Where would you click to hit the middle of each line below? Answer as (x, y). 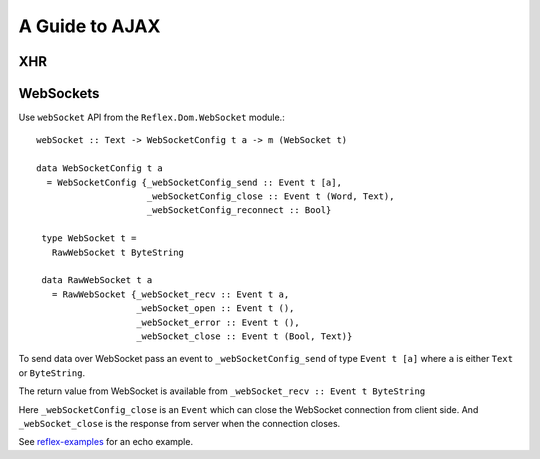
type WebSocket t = (89, 238)
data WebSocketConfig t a (100, 168)
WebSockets (59, 93)
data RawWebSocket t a (97, 280)
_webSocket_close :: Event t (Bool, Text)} (244, 336)
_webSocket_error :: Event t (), (218, 322)
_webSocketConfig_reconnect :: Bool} (239, 210)
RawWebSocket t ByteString (118, 252)
